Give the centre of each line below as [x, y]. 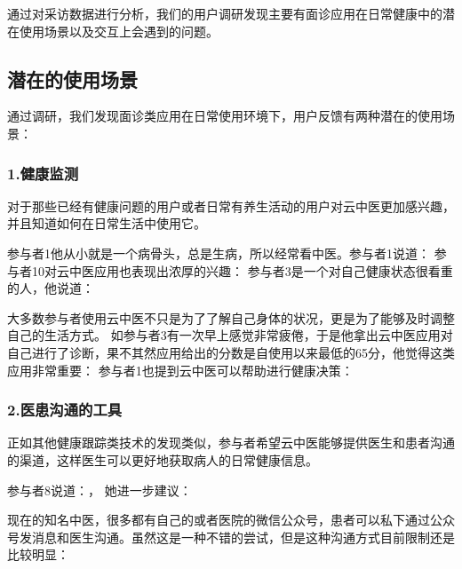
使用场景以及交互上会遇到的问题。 [119, 31]
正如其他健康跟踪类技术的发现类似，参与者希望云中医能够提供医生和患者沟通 [231, 443]
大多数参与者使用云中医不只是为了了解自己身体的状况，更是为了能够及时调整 [231, 317]
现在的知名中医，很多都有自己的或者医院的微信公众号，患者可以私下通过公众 [231, 520]
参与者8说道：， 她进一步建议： [100, 490]
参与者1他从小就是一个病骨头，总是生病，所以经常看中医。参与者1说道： [219, 253]
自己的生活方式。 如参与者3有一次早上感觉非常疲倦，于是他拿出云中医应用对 [230, 335]
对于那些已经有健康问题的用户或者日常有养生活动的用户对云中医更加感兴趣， [231, 205]
